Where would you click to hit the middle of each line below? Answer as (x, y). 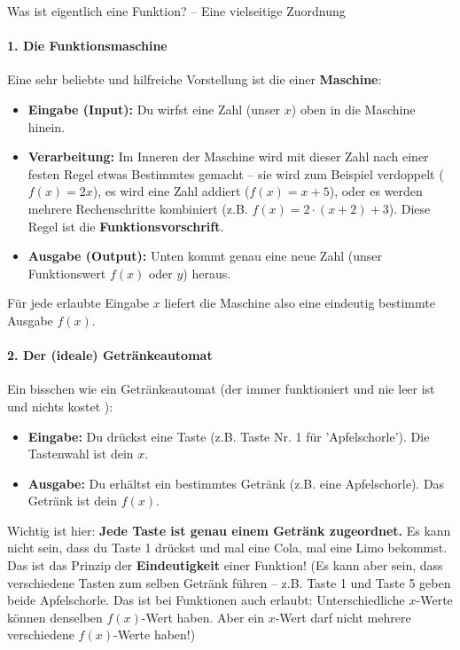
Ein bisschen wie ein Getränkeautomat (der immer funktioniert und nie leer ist (221, 389)
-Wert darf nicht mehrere (343, 617)
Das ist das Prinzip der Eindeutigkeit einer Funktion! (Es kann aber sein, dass (225, 565)
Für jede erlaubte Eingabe (78, 303)
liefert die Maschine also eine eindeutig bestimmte (300, 303)
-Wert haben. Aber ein (203, 617)
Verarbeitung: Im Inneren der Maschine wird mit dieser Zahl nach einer (228, 157)
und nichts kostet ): (60, 406)
